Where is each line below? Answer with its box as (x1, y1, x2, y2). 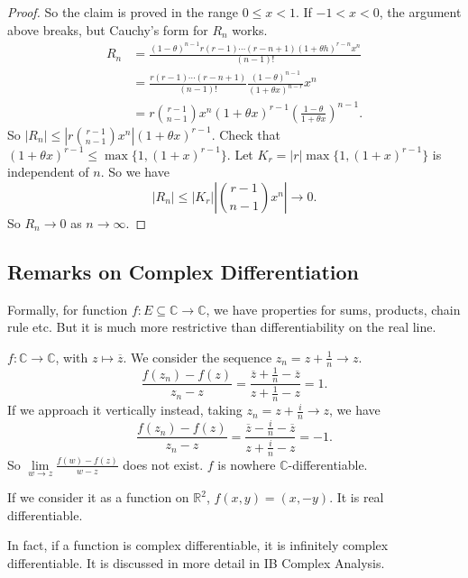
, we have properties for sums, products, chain (206, 299, 461, 318)
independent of (7, 162, 89, 181)
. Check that (211, 124, 280, 143)
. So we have (100, 162, 170, 181)
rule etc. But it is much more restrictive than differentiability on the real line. (7, 317, 436, 336)
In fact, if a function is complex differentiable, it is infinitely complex (7, 536, 389, 555)
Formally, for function (7, 299, 128, 318)
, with (55, 347, 88, 366)
